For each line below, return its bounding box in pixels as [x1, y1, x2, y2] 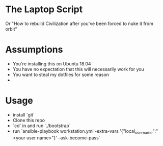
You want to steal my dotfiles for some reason [12, 71, 110, 78]
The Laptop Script [5, 4, 83, 15]
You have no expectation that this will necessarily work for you [12, 66, 144, 72]
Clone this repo [12, 117, 45, 123]
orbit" [5, 26, 17, 32]
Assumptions [5, 44, 63, 56]
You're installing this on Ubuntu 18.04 [12, 60, 91, 67]
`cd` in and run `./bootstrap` [12, 123, 71, 129]
